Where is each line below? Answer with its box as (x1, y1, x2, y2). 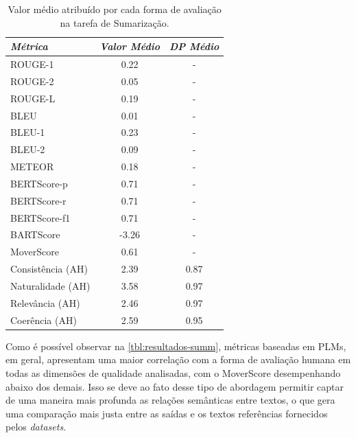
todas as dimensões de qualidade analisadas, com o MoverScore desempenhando (5, 365, 341, 380)
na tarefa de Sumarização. (60, 15, 169, 30)
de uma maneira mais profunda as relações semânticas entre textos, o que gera (5, 393, 335, 407)
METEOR (10, 159, 54, 174)
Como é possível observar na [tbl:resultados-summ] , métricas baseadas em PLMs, (5, 338, 346, 353)
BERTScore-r (10, 193, 67, 207)
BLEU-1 (10, 125, 45, 139)
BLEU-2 (10, 142, 45, 157)
